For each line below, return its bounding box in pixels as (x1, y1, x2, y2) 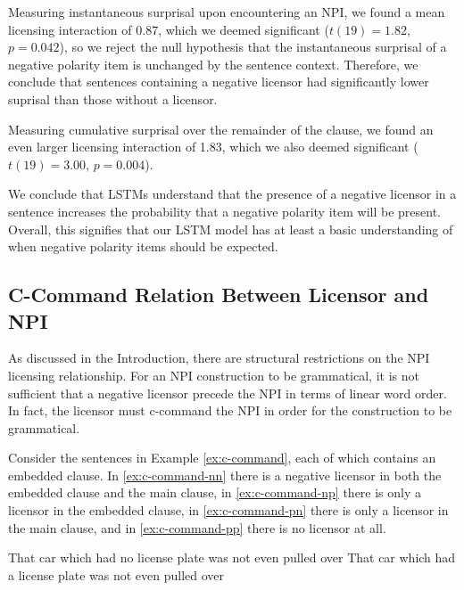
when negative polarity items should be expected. (8, 237, 278, 256)
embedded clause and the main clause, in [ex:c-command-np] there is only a (8, 483, 422, 502)
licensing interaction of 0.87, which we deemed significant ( (8, 20, 329, 38)
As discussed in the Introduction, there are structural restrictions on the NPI (8, 348, 430, 367)
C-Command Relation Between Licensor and (8, 281, 429, 308)
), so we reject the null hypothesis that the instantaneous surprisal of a (59, 37, 447, 56)
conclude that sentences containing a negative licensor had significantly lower (8, 72, 429, 91)
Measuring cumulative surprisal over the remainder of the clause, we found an (8, 119, 434, 138)
